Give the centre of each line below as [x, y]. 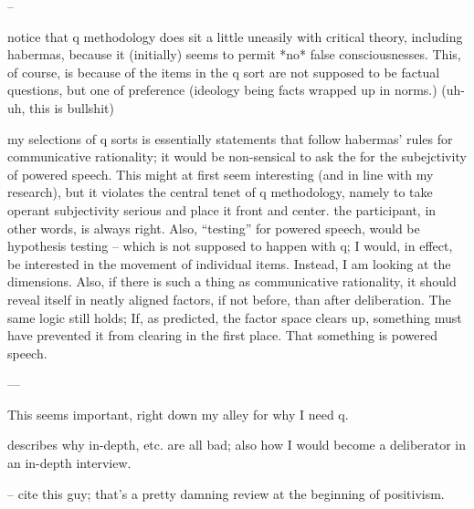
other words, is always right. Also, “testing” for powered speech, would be [214, 228]
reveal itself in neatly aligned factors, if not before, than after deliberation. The [229, 299]
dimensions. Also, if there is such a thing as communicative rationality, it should [232, 281]
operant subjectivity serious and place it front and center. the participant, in [222, 209]
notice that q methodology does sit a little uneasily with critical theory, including [235, 36]
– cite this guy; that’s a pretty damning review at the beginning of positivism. [226, 493]
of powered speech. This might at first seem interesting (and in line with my [221, 174]
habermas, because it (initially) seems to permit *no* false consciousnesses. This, [234, 54]
